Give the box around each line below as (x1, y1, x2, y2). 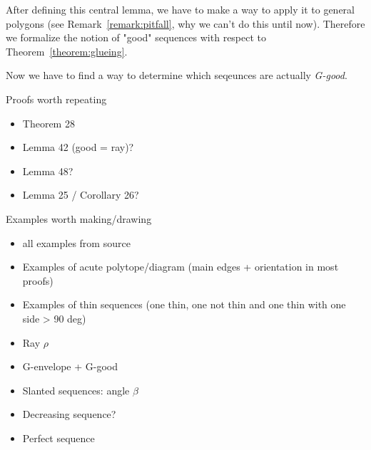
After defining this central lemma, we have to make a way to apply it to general (6, 2, 355, 16)
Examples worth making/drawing (6, 211, 152, 226)
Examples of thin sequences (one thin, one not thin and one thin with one (22, 297, 346, 312)
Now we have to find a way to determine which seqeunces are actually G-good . (6, 68, 347, 83)
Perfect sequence (22, 430, 95, 445)
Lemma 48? (22, 163, 73, 178)
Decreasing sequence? (22, 407, 116, 422)
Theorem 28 (22, 115, 75, 130)
